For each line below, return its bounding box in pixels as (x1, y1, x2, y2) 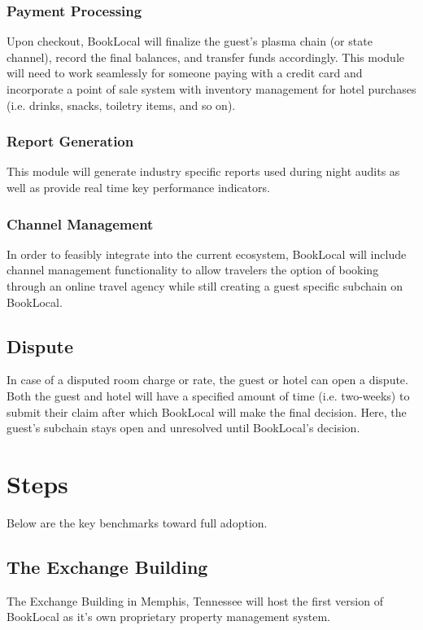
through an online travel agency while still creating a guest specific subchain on (7, 278, 403, 294)
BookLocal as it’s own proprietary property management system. (7, 608, 330, 625)
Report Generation (7, 131, 134, 151)
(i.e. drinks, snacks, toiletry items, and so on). (7, 96, 236, 113)
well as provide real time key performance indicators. (7, 179, 270, 195)
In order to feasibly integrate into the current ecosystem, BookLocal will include (7, 245, 407, 262)
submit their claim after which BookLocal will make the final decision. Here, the (7, 403, 407, 420)
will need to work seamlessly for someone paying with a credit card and (7, 64, 363, 81)
